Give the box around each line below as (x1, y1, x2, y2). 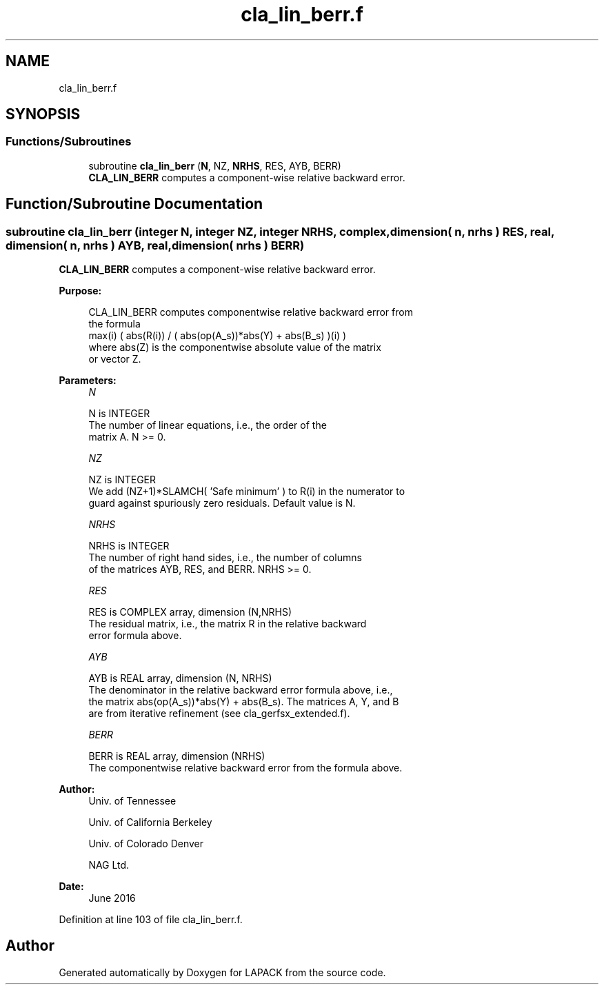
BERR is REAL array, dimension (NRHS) (88, 750, 265, 762)
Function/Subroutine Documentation (6, 195, 263, 213)
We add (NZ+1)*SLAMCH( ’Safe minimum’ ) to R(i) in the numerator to (88, 485, 405, 498)
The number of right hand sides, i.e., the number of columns (88, 552, 362, 564)
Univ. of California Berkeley (88, 816, 212, 829)
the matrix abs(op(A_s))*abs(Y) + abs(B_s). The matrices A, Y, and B (88, 696, 399, 708)
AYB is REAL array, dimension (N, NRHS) (88, 672, 272, 685)
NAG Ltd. (88, 859, 130, 871)
